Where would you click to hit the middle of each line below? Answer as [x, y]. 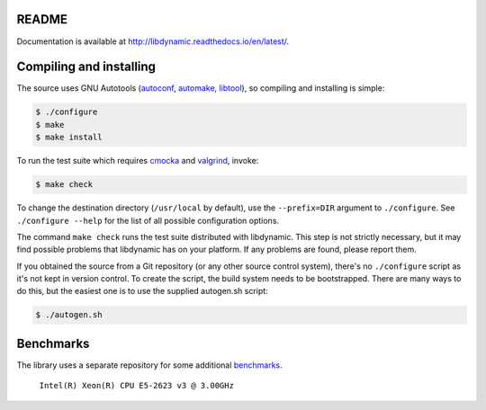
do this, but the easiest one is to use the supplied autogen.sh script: [143, 291]
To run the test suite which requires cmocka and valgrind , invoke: [138, 161]
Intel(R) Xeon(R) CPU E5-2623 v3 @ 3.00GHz [136, 386]
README [42, 19]
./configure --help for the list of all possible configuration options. [148, 220]
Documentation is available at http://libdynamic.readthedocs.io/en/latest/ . [153, 41]
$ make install [69, 138]
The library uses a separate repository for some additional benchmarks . [149, 365]
